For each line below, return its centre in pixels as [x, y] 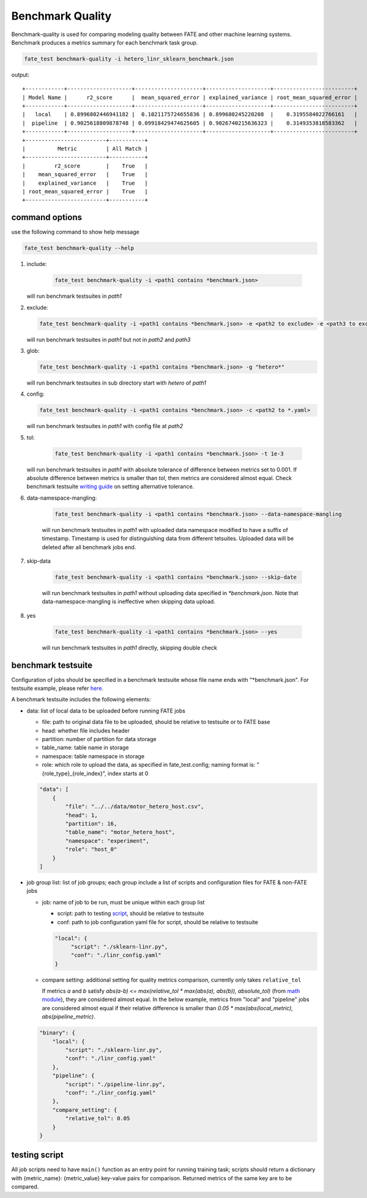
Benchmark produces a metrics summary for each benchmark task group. [105, 42]
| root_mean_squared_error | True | [85, 191]
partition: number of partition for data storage [99, 739]
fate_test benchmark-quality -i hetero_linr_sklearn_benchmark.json [129, 59]
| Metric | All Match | [85, 149]
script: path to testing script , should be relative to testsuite [131, 914]
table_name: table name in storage [85, 748]
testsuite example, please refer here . [57, 688]
